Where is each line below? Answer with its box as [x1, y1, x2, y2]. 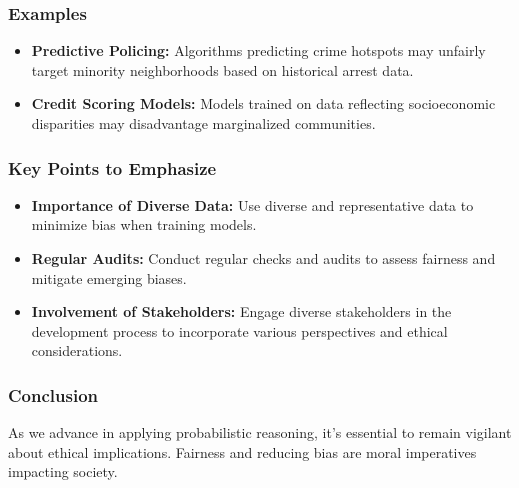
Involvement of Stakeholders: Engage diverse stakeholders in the [31, 301, 452, 322]
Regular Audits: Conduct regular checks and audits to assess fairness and [31, 248, 496, 268]
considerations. [31, 340, 123, 361]
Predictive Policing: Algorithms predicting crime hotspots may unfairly [31, 40, 486, 61]
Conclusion [8, 382, 98, 407]
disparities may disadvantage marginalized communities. [31, 113, 376, 133]
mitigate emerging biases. [31, 267, 187, 288]
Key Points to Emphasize [8, 155, 217, 180]
